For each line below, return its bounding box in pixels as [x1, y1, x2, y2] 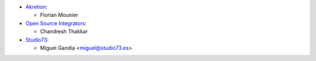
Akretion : [25, 4, 48, 10]
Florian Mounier [40, 12, 78, 19]
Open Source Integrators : [25, 19, 87, 26]
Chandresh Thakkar [40, 28, 88, 35]
